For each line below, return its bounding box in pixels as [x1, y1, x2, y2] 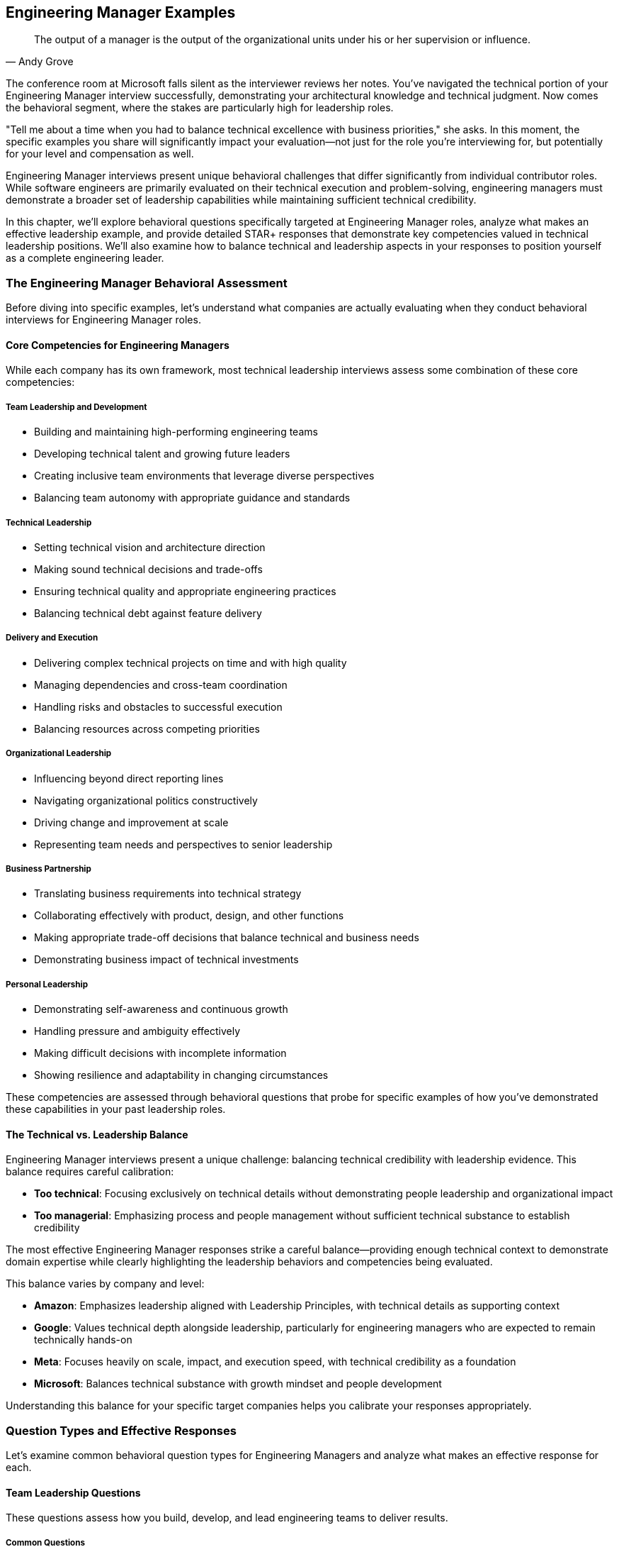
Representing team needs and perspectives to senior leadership [34, 838, 333, 850]
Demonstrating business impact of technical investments [34, 953, 299, 966]
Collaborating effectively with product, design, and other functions [34, 909, 344, 922]
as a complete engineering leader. [6, 252, 164, 265]
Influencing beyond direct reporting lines [34, 772, 224, 784]
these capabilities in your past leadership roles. [6, 1103, 226, 1116]
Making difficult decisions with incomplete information [34, 1047, 287, 1060]
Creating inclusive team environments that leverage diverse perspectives [34, 470, 375, 482]
